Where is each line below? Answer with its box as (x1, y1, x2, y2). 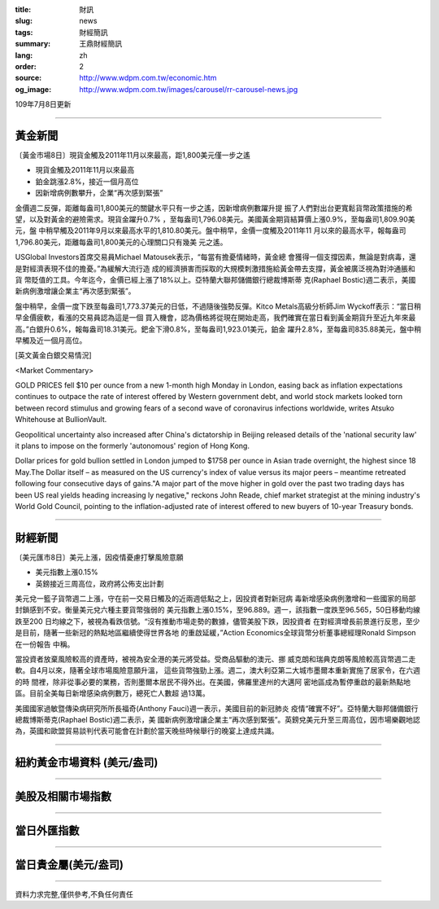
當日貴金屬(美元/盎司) (15, 858, 124, 872)
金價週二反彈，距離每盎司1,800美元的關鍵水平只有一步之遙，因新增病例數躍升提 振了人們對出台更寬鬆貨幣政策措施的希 (15, 203, 413, 213)
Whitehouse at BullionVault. (15, 415, 107, 424)
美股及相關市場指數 (15, 790, 111, 804)
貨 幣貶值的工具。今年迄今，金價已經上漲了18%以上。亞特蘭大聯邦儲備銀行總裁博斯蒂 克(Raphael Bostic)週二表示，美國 (15, 274, 416, 284)
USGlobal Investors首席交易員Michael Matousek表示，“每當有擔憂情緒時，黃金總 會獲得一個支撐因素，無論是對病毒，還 (15, 253, 416, 262)
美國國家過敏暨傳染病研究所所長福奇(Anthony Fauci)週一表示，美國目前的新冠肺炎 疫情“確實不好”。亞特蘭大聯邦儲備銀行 (15, 703, 419, 713)
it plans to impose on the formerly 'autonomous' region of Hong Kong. (15, 441, 250, 451)
